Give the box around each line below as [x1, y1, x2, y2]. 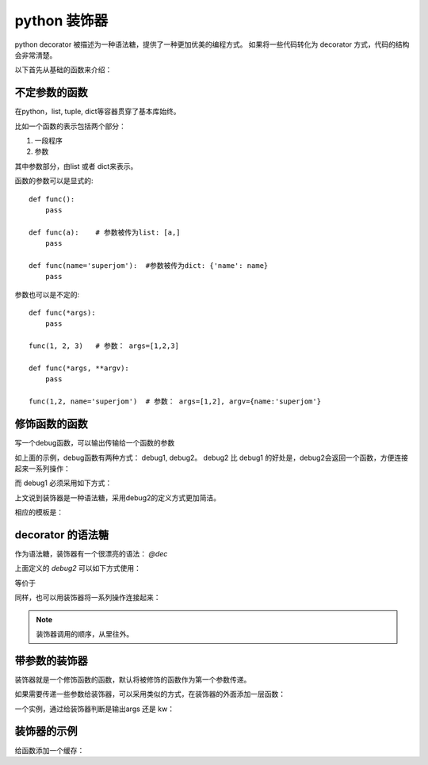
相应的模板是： [14, 507, 63, 517]
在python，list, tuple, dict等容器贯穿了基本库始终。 [14, 107, 182, 117]
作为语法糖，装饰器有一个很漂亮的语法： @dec [14, 549, 168, 558]
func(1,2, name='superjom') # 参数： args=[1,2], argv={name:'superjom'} [29, 397, 321, 406]
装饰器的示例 [14, 725, 78, 738]
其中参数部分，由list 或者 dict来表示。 [14, 161, 138, 170]
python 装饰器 [14, 12, 109, 29]
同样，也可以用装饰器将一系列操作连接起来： [14, 593, 161, 602]
